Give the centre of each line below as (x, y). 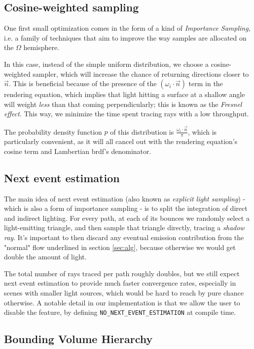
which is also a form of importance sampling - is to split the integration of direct (126, 208)
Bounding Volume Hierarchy (78, 339)
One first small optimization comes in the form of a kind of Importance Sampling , (127, 28)
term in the (206, 83)
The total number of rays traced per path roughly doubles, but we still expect (122, 273)
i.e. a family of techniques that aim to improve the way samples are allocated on (125, 37)
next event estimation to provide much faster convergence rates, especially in (120, 283)
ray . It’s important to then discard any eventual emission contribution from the (124, 237)
